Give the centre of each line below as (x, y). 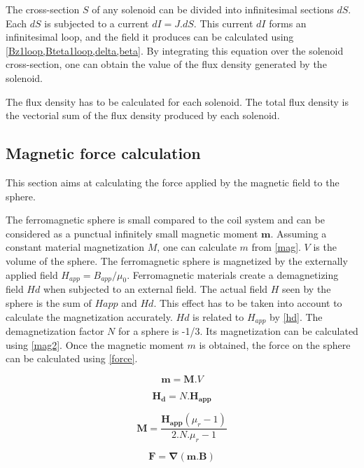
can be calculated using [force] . (72, 358)
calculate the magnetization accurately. (89, 316)
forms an (288, 23)
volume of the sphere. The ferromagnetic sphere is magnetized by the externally (177, 260)
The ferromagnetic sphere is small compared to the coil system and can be (165, 220)
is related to (218, 316)
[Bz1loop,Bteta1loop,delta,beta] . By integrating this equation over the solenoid (175, 50)
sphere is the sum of (49, 302)
